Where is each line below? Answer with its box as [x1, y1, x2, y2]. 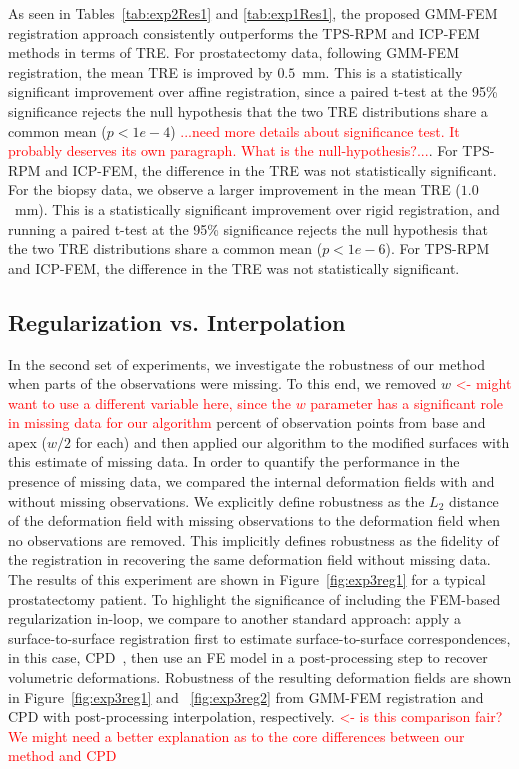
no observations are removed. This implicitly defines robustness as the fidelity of [8, 529, 499, 550]
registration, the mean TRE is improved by [8, 61, 273, 82]
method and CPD [8, 745, 117, 766]
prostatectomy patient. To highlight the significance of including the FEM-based [8, 588, 501, 609]
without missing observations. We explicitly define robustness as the [8, 490, 425, 511]
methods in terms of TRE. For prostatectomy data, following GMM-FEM [8, 42, 459, 63]
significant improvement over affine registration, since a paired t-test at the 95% [8, 81, 498, 102]
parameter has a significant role [310, 392, 504, 413]
